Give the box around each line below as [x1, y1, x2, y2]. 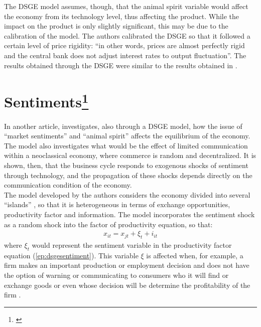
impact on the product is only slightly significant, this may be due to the [4, 21, 228, 31]
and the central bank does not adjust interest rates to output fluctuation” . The [4, 50, 246, 60]
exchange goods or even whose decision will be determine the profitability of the [4, 279, 250, 290]
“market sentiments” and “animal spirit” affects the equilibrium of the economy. [4, 130, 250, 141]
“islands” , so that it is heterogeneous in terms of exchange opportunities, [4, 199, 230, 210]
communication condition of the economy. [4, 180, 132, 190]
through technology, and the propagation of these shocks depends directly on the [4, 170, 252, 180]
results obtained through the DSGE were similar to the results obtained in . [4, 60, 237, 70]
